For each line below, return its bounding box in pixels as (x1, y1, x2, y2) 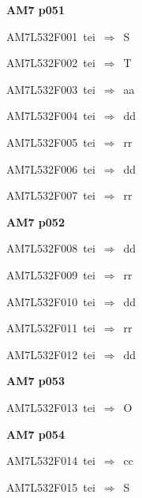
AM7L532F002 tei (6, 54, 95, 71)
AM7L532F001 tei (6, 28, 95, 44)
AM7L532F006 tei (6, 160, 95, 177)
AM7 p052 (6, 213, 65, 230)
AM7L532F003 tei (6, 81, 95, 97)
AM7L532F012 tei (6, 346, 95, 362)
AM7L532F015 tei (6, 478, 95, 495)
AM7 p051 (6, 2, 65, 17)
